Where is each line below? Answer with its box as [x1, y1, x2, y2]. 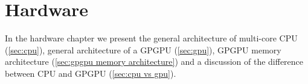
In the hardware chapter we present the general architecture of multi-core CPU [5, 32, 298, 44]
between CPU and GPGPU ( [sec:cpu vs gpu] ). [5, 67, 176, 79]
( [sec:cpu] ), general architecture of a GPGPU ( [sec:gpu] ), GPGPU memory [5, 43, 281, 56]
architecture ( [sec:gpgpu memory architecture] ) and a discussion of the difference [5, 55, 304, 68]
